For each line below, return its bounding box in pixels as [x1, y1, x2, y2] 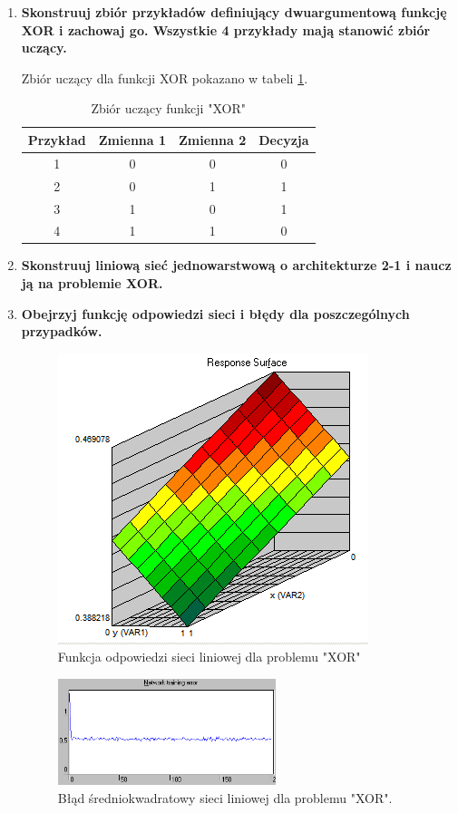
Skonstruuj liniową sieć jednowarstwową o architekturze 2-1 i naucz [21, 256, 452, 275]
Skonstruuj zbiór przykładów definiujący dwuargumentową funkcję [21, 3, 447, 21]
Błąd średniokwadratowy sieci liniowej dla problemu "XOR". [57, 789, 393, 808]
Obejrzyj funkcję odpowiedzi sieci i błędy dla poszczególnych [21, 304, 410, 323]
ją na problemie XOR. [21, 274, 163, 293]
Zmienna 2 [179, 130, 247, 149]
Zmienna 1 [98, 130, 167, 149]
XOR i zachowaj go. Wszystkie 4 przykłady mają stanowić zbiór [21, 20, 431, 39]
